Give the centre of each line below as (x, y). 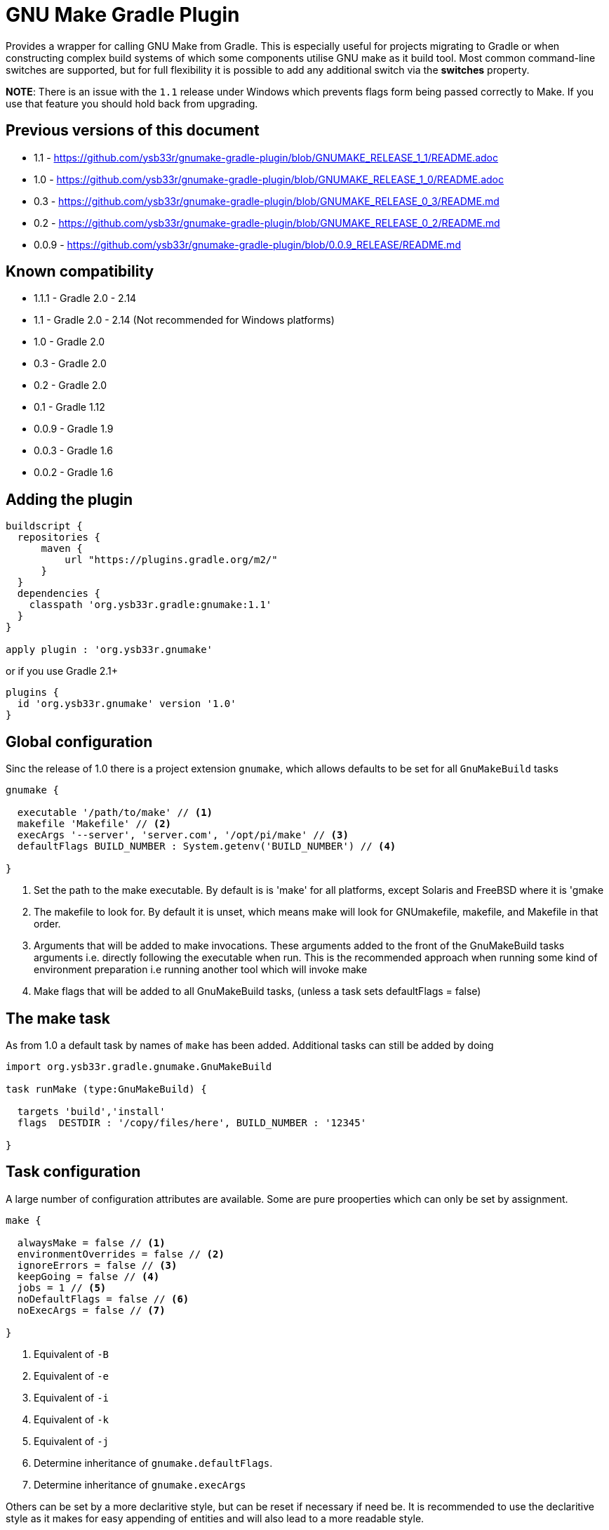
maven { (62, 549)
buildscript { (44, 526)
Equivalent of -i (72, 1397)
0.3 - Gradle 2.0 (70, 364)
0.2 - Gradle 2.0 (71, 385)
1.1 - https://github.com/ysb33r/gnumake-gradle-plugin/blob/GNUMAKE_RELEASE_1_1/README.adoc (266, 157)
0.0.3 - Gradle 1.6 (73, 451)
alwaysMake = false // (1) (91, 1242)
